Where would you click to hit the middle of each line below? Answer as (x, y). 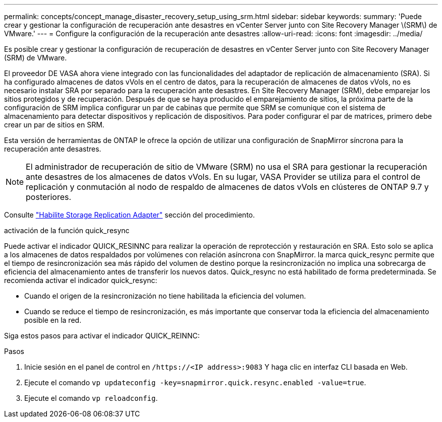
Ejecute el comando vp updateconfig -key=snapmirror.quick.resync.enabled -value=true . (195, 382)
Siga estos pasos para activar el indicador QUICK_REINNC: (102, 336)
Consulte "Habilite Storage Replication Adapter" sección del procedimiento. (130, 215)
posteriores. (49, 197)
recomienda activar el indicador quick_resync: (81, 280)
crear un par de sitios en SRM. (54, 125)
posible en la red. (53, 320)
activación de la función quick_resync (67, 230)
